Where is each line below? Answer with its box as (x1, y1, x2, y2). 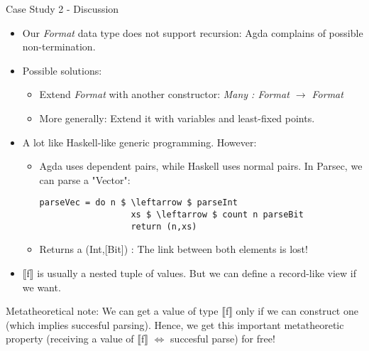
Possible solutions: (22, 63, 102, 77)
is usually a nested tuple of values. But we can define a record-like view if (37, 265, 356, 280)
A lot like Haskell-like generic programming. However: (22, 134, 257, 149)
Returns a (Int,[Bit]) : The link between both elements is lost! (39, 242, 308, 256)
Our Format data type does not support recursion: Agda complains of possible (22, 25, 363, 40)
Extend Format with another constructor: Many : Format (39, 87, 290, 102)
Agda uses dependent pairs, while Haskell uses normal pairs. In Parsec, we (39, 158, 363, 173)
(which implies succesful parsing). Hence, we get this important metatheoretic (6, 317, 344, 332)
